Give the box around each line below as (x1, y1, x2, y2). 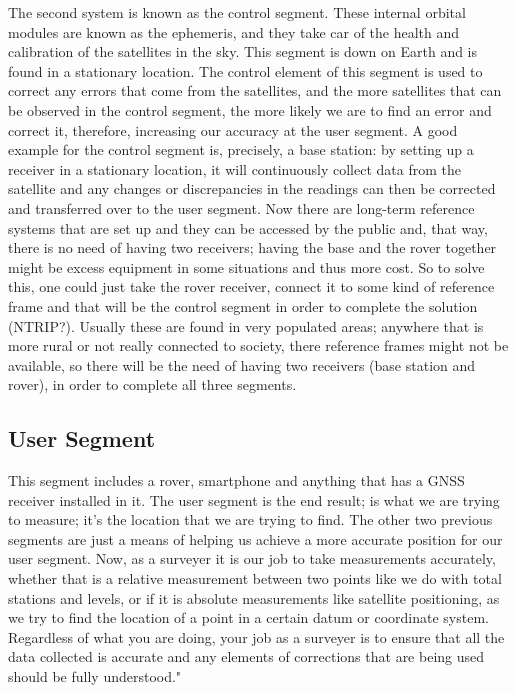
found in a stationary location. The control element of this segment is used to (8, 60, 483, 81)
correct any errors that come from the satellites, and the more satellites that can (8, 80, 502, 101)
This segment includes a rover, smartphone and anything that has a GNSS (8, 470, 465, 491)
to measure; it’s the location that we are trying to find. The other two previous (8, 509, 493, 530)
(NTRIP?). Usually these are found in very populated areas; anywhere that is (8, 315, 484, 336)
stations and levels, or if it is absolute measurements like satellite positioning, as (8, 587, 500, 608)
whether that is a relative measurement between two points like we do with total (8, 568, 502, 589)
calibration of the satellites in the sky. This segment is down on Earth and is (8, 41, 478, 62)
